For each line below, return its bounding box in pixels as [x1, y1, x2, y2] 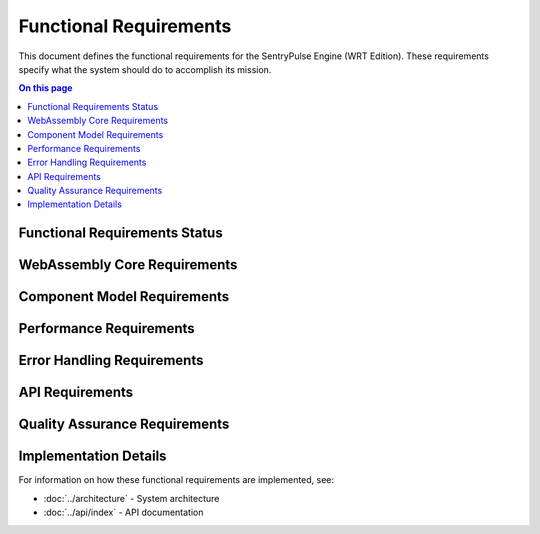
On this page [18, 82, 73, 94]
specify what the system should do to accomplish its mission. [18, 63, 272, 75]
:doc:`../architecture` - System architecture [43, 492, 220, 504]
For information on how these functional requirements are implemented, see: [18, 474, 335, 486]
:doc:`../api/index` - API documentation [43, 506, 204, 519]
